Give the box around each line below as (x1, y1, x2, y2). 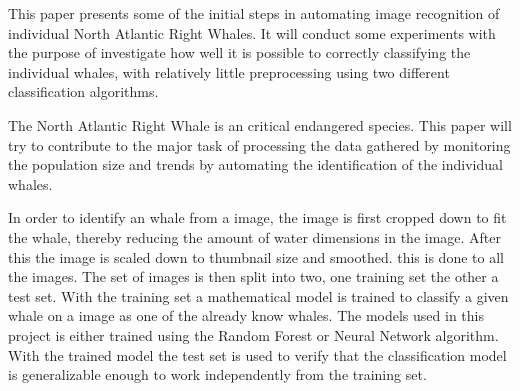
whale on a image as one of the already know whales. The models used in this (8, 305, 484, 326)
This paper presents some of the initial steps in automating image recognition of (8, 3, 500, 23)
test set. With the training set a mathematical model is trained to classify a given (8, 285, 509, 306)
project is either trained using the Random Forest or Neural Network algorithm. (8, 324, 499, 345)
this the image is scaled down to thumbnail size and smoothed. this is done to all (8, 246, 504, 267)
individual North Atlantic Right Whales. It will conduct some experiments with (8, 22, 496, 43)
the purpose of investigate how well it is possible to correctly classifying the (8, 42, 471, 63)
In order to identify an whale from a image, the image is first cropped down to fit (8, 207, 507, 228)
